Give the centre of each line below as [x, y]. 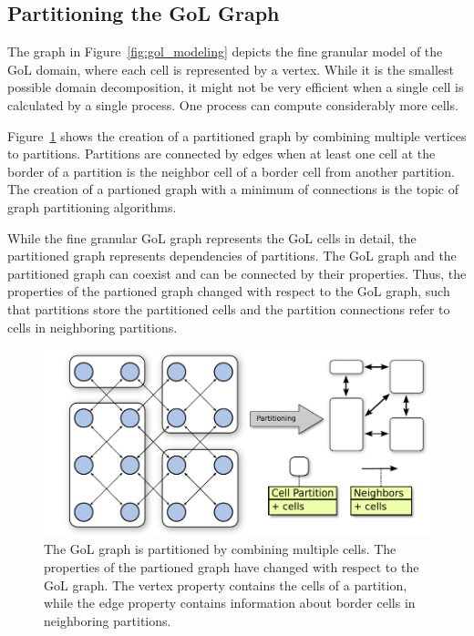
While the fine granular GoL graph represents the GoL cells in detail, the [212, 237]
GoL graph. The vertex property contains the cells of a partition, [226, 585]
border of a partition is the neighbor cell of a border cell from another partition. [231, 171]
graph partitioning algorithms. [92, 206]
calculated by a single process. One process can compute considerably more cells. [233, 104]
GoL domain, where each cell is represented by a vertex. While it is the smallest [231, 69]
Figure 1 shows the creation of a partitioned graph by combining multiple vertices [237, 135]
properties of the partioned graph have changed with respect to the [232, 566]
